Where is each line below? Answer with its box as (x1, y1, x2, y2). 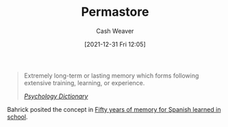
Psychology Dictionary (23, 92, 88, 100)
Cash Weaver (96, 27, 134, 35)
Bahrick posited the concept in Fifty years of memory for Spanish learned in (7, 105, 221, 113)
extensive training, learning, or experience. (23, 78, 145, 86)
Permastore (81, 4, 149, 20)
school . (7, 113, 28, 121)
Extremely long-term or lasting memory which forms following (23, 71, 199, 80)
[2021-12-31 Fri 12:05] (84, 40, 146, 48)
